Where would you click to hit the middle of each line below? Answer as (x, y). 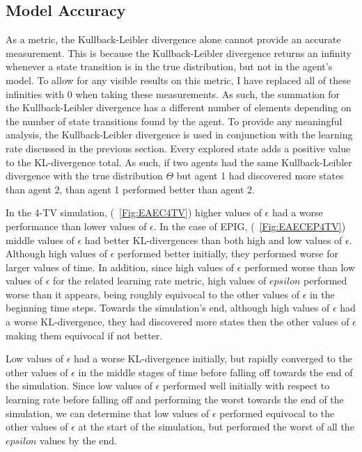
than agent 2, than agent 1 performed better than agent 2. (130, 189)
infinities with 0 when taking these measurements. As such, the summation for (173, 94)
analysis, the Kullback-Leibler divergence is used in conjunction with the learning (179, 135)
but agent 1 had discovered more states (260, 176)
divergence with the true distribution (84, 176)
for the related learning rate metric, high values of (159, 281)
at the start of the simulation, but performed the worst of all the (216, 427)
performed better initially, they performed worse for (228, 253)
